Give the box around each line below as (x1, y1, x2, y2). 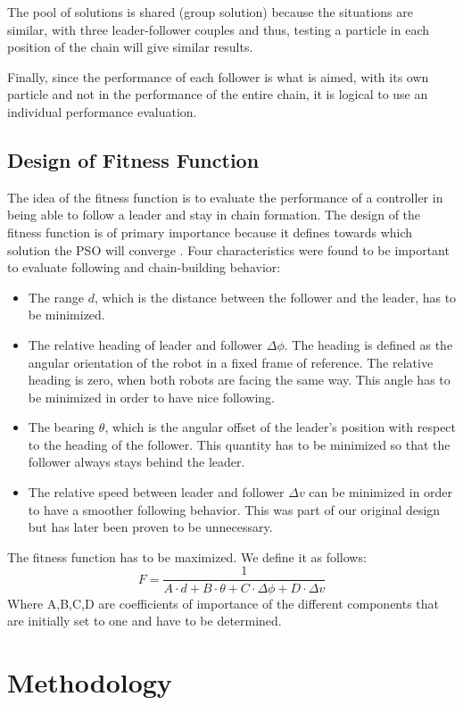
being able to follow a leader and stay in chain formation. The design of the (7, 205, 421, 224)
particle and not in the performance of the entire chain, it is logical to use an (7, 85, 428, 104)
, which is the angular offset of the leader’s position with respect (104, 418, 457, 436)
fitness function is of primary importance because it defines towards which (7, 222, 413, 241)
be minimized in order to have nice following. (28, 387, 275, 406)
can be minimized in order (309, 483, 453, 502)
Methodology (7, 663, 172, 700)
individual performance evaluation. (7, 102, 197, 120)
